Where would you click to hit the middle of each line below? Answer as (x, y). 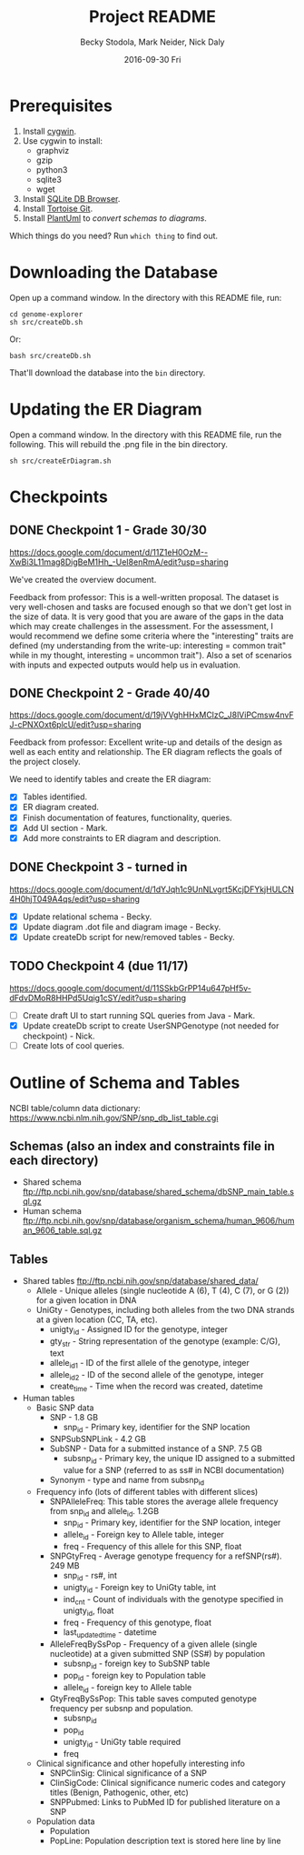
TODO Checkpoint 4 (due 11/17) (99, 966)
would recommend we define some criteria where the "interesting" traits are (152, 636)
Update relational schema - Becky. (87, 917)
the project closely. (45, 762)
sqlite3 (49, 179)
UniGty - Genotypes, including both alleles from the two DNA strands (165, 1310)
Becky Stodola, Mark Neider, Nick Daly (152, 42)
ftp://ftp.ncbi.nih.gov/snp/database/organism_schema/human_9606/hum (158, 1221)
